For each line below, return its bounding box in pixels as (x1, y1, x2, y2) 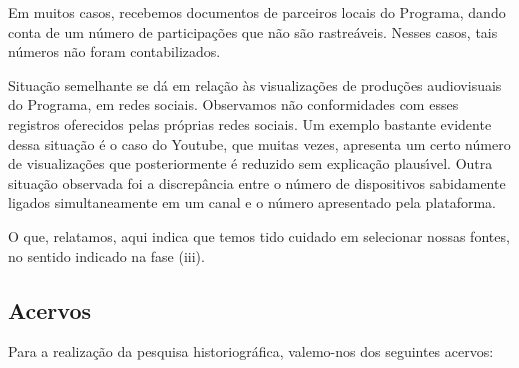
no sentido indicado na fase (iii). (8, 245, 205, 266)
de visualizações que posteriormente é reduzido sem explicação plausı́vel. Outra (8, 153, 493, 174)
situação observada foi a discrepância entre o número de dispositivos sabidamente (8, 172, 506, 193)
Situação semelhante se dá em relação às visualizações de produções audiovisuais (8, 74, 502, 95)
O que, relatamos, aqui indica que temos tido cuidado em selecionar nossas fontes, (8, 225, 510, 246)
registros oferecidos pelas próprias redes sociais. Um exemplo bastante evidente (8, 113, 492, 134)
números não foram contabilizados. (8, 41, 221, 62)
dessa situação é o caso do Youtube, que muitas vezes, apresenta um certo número (8, 133, 511, 154)
